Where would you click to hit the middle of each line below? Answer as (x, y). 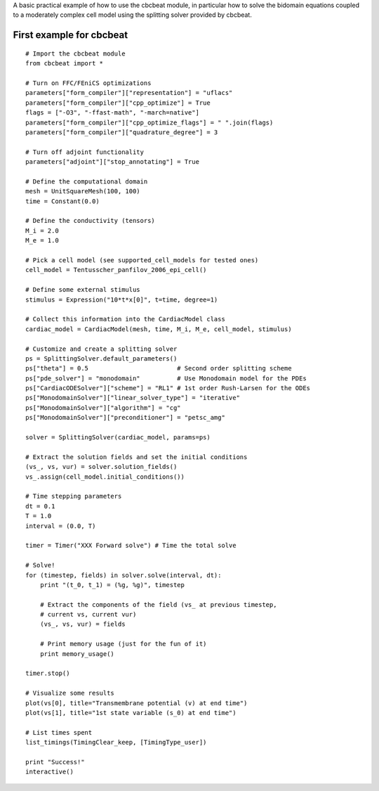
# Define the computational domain (87, 181)
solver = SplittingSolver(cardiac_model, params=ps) (118, 437)
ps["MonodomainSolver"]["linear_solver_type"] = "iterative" (133, 398)
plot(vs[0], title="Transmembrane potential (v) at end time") (137, 703)
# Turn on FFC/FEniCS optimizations (88, 83)
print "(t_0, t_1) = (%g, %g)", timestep (112, 585)
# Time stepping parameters (74, 496)
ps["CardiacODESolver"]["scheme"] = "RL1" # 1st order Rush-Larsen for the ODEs (168, 388)
